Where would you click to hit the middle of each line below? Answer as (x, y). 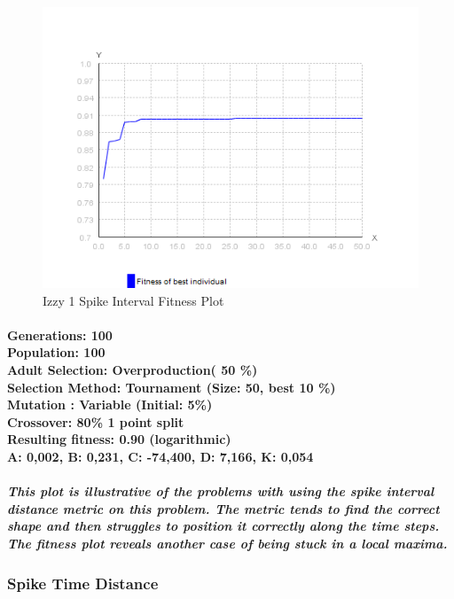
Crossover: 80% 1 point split (96, 421)
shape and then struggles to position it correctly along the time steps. (223, 526)
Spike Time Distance (83, 583)
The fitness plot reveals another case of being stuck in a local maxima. (227, 544)
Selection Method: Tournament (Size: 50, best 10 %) (172, 387)
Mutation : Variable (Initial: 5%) (110, 405)
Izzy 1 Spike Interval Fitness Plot (133, 300)
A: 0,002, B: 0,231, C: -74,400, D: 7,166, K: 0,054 (160, 457)
